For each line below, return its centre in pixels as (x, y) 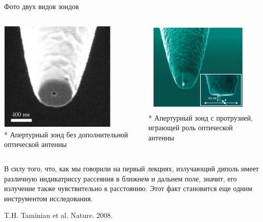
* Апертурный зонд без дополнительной (66, 134)
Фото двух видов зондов (42, 6)
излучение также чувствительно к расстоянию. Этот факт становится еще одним (128, 188)
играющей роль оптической (191, 127)
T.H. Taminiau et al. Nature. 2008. (59, 215)
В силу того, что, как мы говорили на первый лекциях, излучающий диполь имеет (131, 168)
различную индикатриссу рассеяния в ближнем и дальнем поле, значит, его (121, 178)
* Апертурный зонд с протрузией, (200, 117)
